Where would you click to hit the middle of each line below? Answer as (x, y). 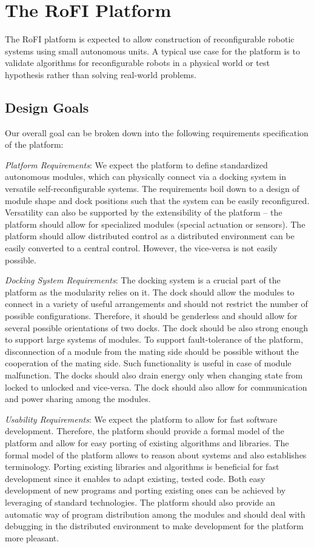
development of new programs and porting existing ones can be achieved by (145, 490)
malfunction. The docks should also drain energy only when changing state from (154, 375)
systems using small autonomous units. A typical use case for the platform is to (152, 51)
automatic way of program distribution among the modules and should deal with (155, 514)
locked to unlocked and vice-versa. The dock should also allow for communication (156, 387)
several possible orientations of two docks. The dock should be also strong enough (157, 327)
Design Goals (47, 107)
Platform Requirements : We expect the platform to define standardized (136, 164)
